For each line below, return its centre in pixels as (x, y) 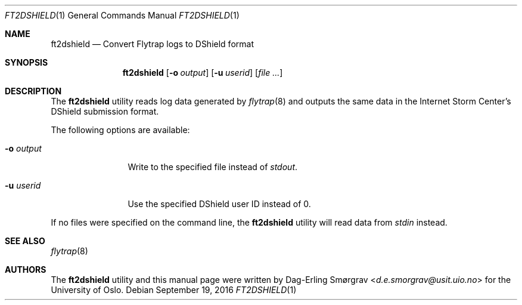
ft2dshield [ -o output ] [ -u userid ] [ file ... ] (203, 73)
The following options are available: (120, 130)
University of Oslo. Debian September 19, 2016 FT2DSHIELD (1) (174, 290)
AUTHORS (26, 269)
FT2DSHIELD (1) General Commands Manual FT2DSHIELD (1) (122, 15)
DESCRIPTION (33, 91)
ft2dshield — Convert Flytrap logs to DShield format (152, 44)
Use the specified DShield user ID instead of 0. (219, 204)
